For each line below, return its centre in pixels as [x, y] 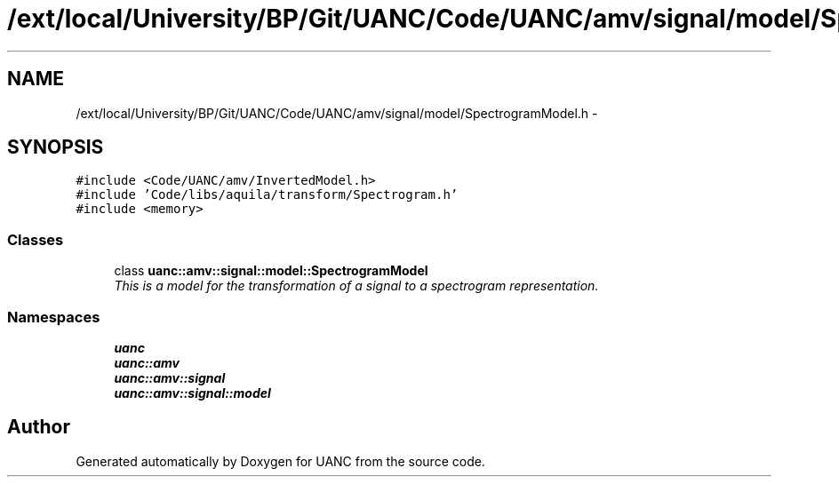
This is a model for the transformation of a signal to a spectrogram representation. [356, 286]
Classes [36, 239]
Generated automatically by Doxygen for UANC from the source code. [280, 461]
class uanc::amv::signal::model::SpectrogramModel [271, 271]
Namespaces [54, 317]
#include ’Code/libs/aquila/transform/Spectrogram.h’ [267, 195]
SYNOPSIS [56, 147]
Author [39, 427]
